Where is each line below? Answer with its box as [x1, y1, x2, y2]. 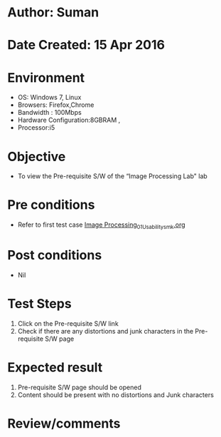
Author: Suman [7, 4, 99, 21]
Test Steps [7, 296, 72, 312]
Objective [7, 148, 66, 165]
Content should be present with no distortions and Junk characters [17, 390, 215, 399]
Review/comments [7, 415, 121, 431]
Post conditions [7, 247, 102, 264]
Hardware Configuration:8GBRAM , [17, 115, 121, 125]
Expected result [7, 359, 103, 376]
